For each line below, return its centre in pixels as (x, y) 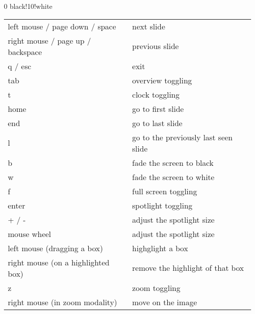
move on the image (165, 302)
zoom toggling (156, 288)
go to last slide (157, 123)
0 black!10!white (28, 6)
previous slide (155, 46)
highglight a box (160, 248)
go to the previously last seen (182, 137)
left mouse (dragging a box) (55, 248)
